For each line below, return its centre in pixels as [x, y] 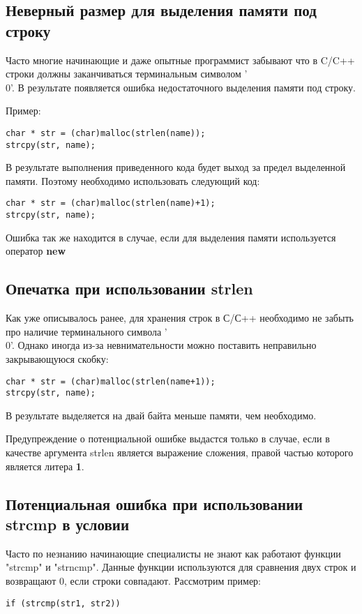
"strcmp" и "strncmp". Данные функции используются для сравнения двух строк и [181, 567]
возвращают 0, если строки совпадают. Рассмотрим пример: [134, 581]
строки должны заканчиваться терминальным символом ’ [127, 74]
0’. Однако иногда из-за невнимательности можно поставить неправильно [161, 345]
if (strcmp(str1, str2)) [63, 603]
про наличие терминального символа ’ [86, 331]
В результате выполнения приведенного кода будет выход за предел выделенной [176, 167]
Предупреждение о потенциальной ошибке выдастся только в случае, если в [168, 439]
